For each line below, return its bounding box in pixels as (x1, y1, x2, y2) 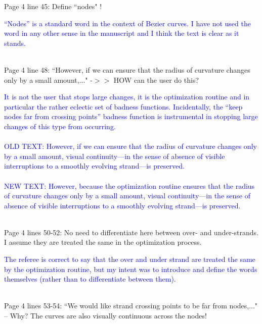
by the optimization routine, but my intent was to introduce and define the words (4, 263, 257, 274)
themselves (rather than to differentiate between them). (4, 274, 176, 284)
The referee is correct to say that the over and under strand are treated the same (4, 254, 255, 264)
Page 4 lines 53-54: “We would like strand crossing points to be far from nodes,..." (4, 300, 258, 311)
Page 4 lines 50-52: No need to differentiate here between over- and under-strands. (4, 227, 259, 237)
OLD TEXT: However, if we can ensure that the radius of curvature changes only (4, 141, 257, 151)
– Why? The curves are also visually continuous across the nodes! (4, 310, 207, 321)
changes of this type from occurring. (4, 121, 116, 131)
